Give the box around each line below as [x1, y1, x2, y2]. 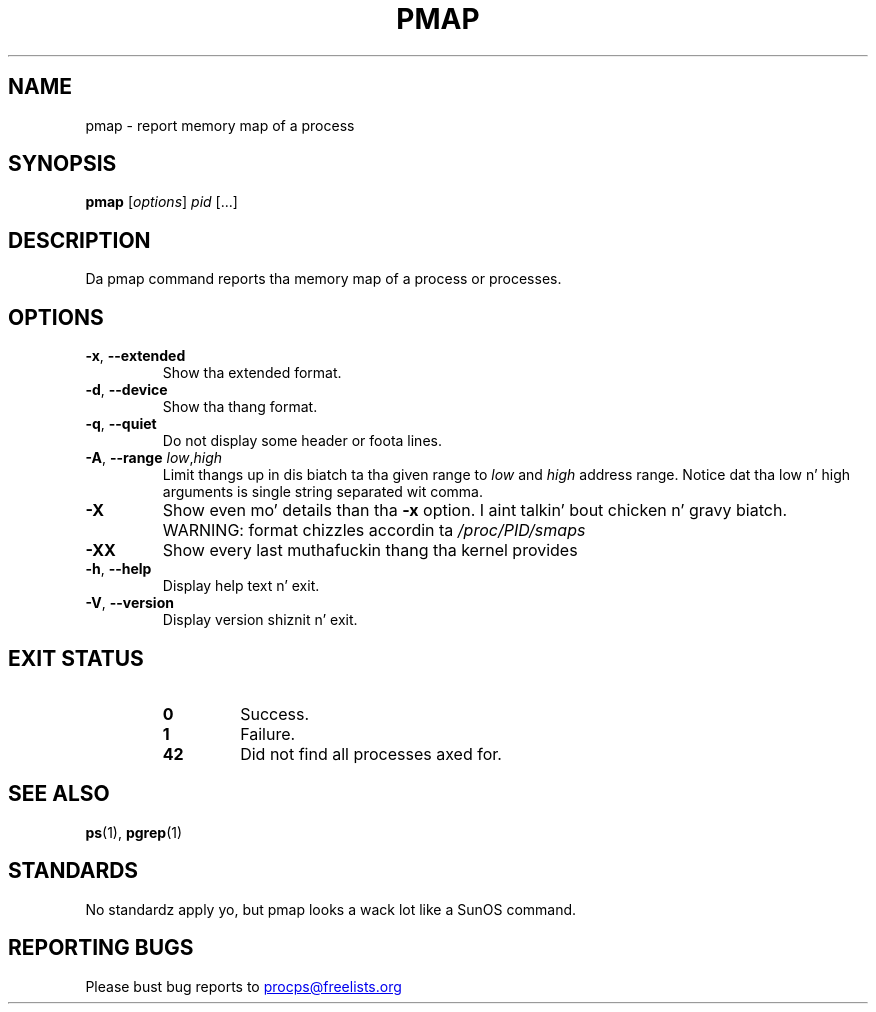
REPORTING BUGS [8, 935, 194, 961]
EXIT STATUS [8, 645, 144, 671]
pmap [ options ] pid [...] [85, 193, 238, 211]
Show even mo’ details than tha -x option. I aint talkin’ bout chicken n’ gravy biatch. [162, 500, 787, 521]
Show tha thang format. [162, 398, 318, 416]
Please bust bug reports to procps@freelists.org [85, 977, 402, 995]
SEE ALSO [8, 781, 110, 807]
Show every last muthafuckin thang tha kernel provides [162, 540, 578, 561]
